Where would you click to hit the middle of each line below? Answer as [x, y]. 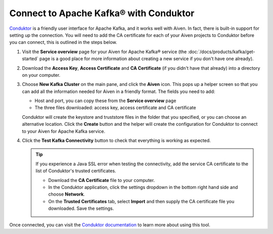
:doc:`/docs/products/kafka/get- [221, 52]
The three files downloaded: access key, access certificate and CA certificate [116, 108]
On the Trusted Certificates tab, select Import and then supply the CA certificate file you [141, 201]
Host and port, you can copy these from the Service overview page [105, 101]
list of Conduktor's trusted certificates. [76, 171]
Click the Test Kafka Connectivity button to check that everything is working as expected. [116, 141]
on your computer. [41, 75]
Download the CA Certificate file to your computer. [102, 180]
